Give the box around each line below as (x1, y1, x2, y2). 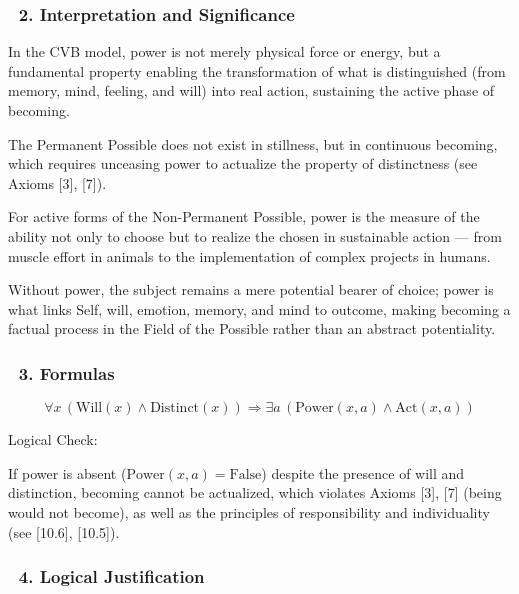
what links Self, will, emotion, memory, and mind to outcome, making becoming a (8, 298, 511, 319)
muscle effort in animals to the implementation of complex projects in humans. (8, 245, 491, 266)
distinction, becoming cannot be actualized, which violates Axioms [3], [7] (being (8, 482, 502, 503)
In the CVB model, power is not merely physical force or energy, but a (8, 41, 441, 62)
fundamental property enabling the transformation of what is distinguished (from (8, 60, 506, 81)
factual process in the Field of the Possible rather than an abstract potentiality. (8, 318, 496, 339)
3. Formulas (18, 360, 115, 385)
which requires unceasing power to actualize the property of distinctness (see (8, 153, 478, 174)
